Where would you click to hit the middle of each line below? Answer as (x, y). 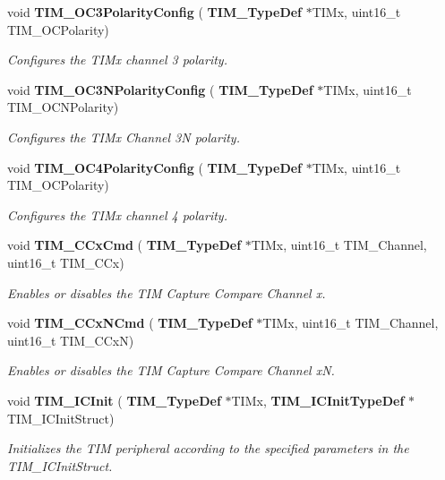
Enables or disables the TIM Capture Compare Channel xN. (171, 370)
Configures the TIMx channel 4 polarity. (117, 214)
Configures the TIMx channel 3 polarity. (117, 60)
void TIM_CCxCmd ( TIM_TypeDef (124, 245)
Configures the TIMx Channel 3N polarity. (124, 137)
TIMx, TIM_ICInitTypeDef (318, 400)
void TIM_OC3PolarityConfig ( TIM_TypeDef (155, 12)
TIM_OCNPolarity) (63, 107)
